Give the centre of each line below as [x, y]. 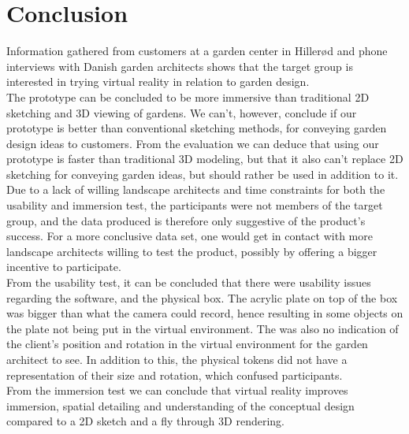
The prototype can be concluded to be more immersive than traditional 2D [188, 96]
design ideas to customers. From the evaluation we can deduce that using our [193, 143]
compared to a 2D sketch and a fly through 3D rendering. [145, 421]
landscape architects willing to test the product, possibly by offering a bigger [192, 251]
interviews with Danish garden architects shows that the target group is [180, 66]
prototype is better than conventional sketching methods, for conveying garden [197, 128]
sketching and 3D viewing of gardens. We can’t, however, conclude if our [182, 112]
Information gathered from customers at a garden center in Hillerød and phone [197, 51]
